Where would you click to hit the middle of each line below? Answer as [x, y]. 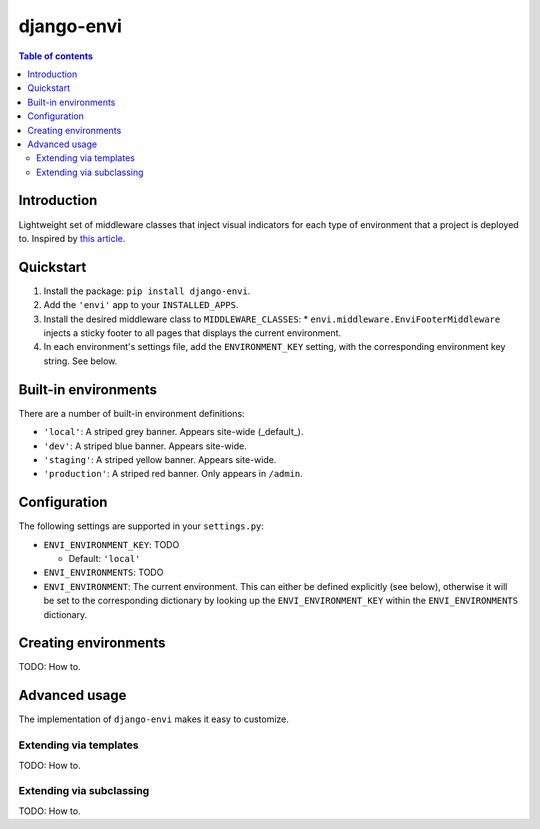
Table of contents [56, 56]
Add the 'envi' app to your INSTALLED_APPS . [141, 305]
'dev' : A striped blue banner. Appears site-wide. [145, 446]
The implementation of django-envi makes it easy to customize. [154, 719]
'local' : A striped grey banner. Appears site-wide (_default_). [173, 432]
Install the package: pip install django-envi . [147, 291]
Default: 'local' [104, 558]
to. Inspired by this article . [72, 238]
